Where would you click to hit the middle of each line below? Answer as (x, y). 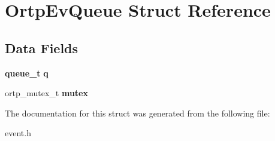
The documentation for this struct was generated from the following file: (137, 113)
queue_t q (27, 73)
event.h (18, 133)
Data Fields (42, 47)
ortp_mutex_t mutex (46, 93)
